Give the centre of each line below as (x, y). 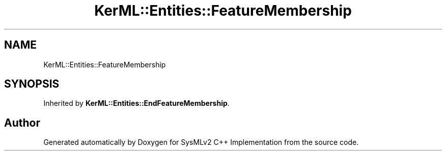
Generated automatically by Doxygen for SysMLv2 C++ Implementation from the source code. (201, 142)
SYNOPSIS (32, 84)
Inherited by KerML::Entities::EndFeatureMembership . (136, 103)
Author (22, 123)
